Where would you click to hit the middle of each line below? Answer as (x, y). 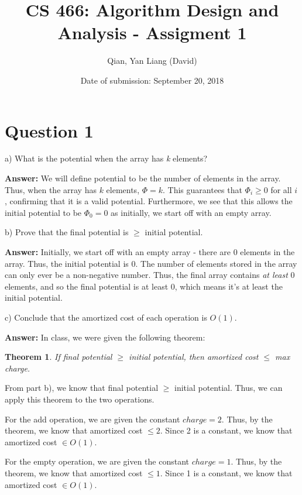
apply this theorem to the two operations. (80, 399)
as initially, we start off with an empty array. (191, 212)
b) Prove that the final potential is (67, 232)
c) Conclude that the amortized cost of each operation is (106, 317)
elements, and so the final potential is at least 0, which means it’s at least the (144, 286)
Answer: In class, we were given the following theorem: (105, 337)
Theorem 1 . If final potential (59, 357)
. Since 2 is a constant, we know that (226, 430)
